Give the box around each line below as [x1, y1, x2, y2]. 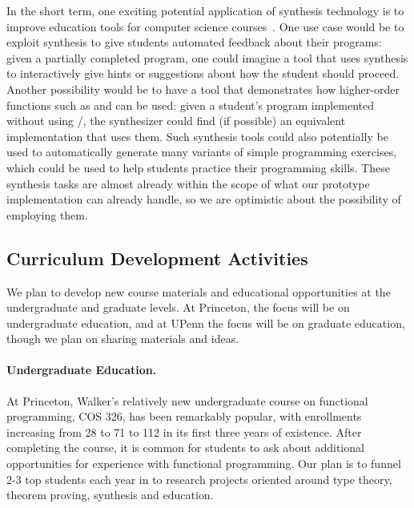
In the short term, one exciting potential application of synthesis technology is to [6, 2, 404, 18]
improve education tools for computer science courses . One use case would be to [6, 18, 404, 34]
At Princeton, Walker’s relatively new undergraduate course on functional [6, 392, 368, 409]
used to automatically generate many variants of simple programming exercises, [6, 143, 397, 160]
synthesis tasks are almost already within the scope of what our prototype [6, 175, 370, 192]
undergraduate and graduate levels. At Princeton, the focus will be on [6, 299, 350, 316]
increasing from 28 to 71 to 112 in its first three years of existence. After [6, 423, 362, 440]
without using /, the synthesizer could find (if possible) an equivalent [6, 112, 346, 129]
